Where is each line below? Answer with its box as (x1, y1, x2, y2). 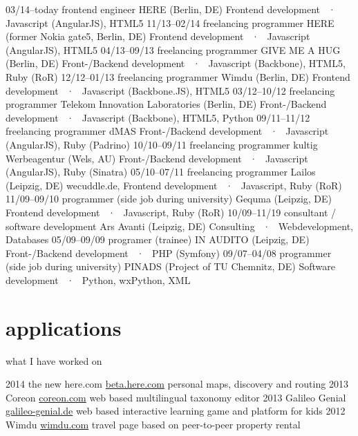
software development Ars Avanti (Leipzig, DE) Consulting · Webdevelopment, (6, 218, 353, 233)
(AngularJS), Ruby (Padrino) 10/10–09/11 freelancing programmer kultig (6, 137, 318, 151)
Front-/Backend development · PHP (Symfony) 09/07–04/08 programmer (6, 245, 332, 260)
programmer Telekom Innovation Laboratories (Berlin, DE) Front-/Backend (6, 97, 327, 111)
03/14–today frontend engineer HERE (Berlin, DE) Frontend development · (6, 2, 336, 16)
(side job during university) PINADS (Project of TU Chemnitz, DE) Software (6, 259, 335, 274)
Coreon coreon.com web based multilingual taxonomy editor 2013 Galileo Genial (6, 390, 346, 404)
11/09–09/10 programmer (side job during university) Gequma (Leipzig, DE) (6, 191, 332, 206)
